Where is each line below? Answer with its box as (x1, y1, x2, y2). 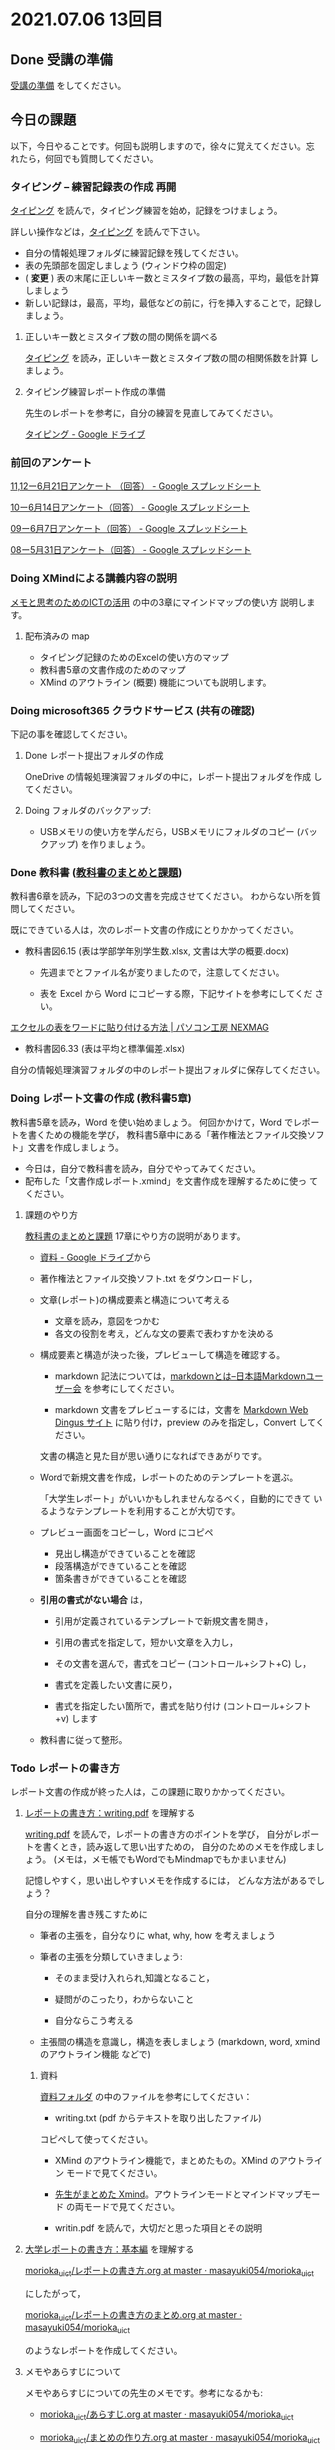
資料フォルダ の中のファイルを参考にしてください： (39, 2090, 253, 2102)
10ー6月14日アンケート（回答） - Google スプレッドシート (10, 501, 251, 514)
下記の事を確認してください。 (10, 728, 133, 740)
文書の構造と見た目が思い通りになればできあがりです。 (39, 1450, 268, 1462)
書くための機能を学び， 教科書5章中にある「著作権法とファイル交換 (27, 1128, 308, 1140)
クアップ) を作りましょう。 (39, 838, 151, 850)
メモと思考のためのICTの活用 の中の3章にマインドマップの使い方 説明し (10, 596, 307, 608)
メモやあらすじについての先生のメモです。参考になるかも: (24, 2387, 263, 2399)
